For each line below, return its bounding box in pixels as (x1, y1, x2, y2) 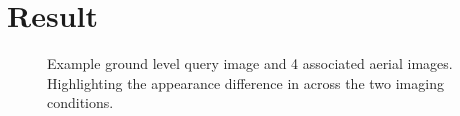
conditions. (47, 92, 114, 113)
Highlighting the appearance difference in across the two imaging (47, 72, 444, 93)
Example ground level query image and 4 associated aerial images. (47, 53, 453, 74)
